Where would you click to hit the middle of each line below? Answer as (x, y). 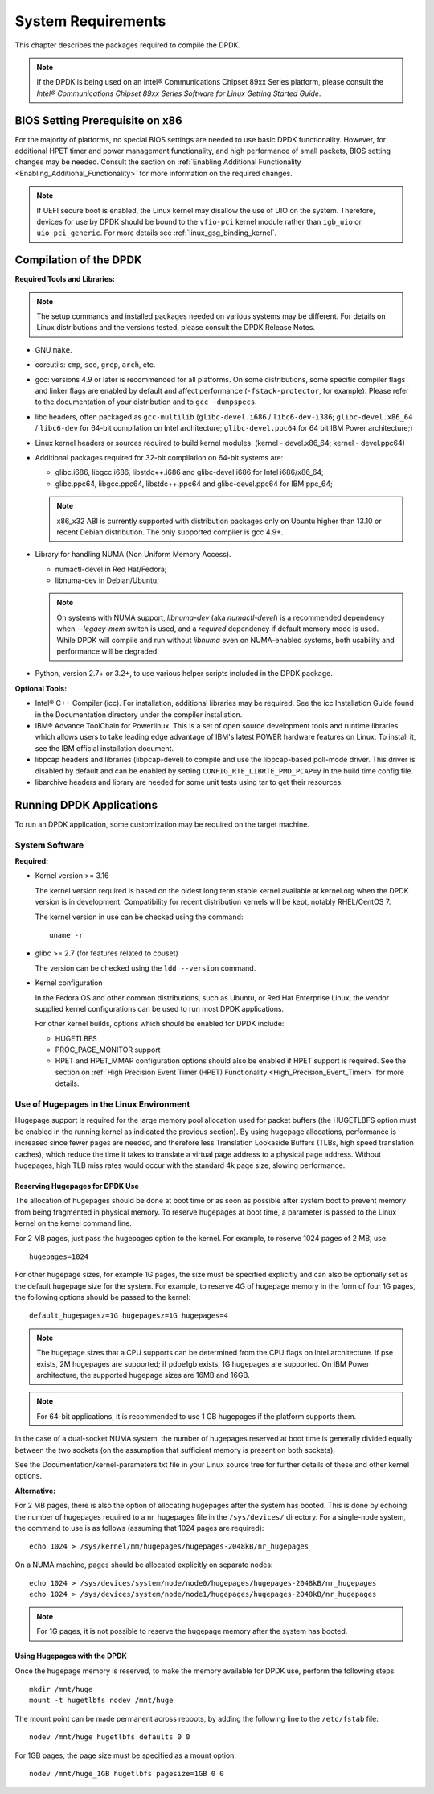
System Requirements (90, 21)
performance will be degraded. (108, 651)
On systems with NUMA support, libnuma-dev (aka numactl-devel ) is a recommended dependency (221, 617)
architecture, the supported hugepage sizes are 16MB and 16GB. (143, 1375)
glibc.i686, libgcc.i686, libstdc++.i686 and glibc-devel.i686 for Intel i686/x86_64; (190, 472)
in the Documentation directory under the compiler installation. (139, 714)
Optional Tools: (41, 688)
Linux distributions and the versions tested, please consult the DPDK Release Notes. (176, 328)
